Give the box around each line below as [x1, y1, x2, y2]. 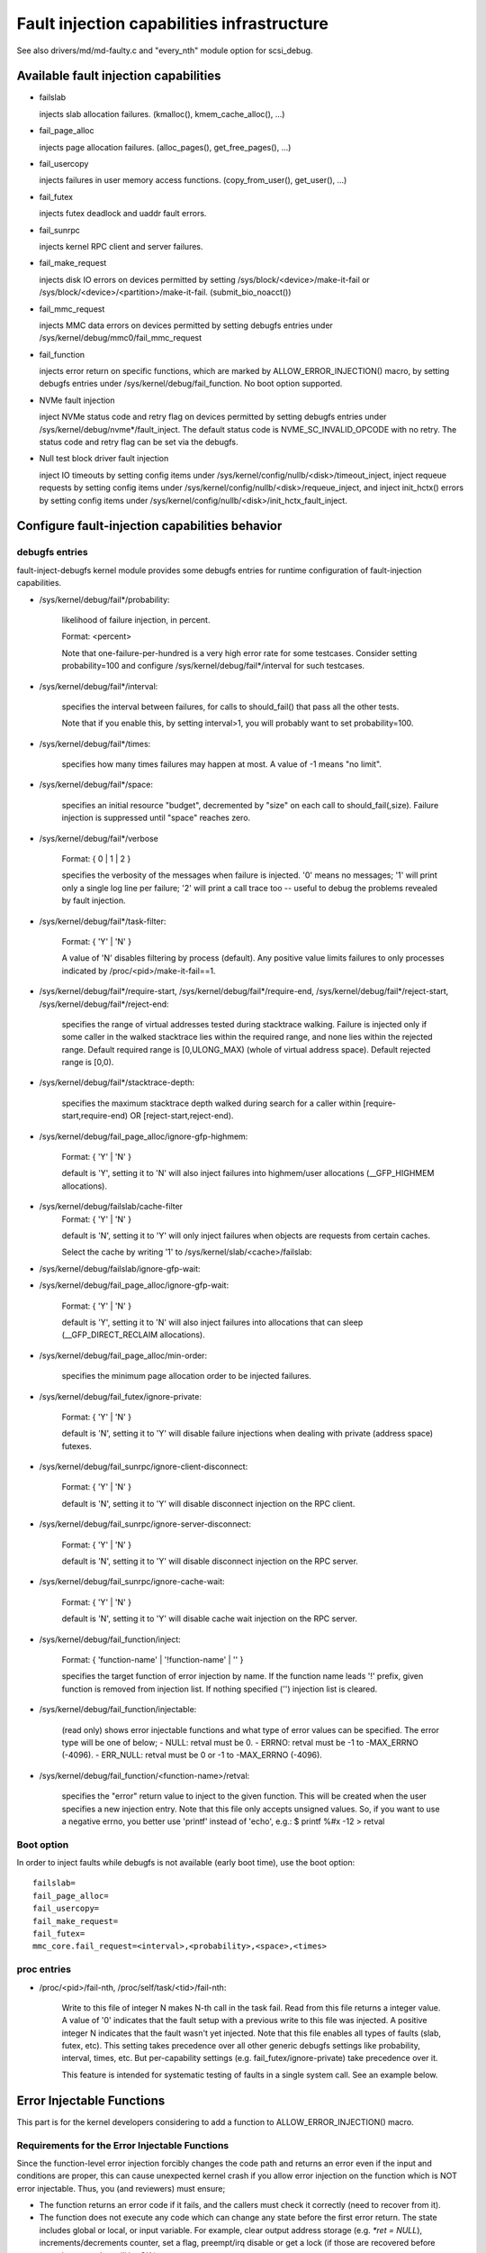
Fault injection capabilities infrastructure [16, 14, 328, 33]
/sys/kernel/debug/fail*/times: [39, 738, 151, 749]
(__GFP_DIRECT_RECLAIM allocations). [61, 1329, 206, 1340]
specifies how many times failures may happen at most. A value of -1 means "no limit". [61, 759, 382, 770]
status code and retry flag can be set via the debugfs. [39, 437, 238, 448]
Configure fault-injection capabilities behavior [16, 518, 283, 534]
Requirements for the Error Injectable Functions [16, 2139, 229, 2151]
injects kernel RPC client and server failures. [39, 241, 203, 251]
